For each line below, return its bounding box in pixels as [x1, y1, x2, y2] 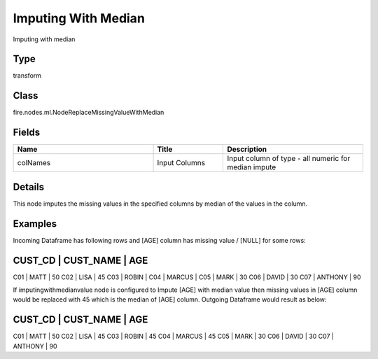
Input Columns [157, 158, 206, 168]
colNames [17, 158, 51, 168]
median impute [227, 162, 276, 172]
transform [13, 71, 42, 80]
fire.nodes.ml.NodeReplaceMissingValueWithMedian [13, 108, 164, 117]
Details [13, 181, 45, 192]
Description [227, 144, 267, 154]
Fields [13, 127, 41, 139]
